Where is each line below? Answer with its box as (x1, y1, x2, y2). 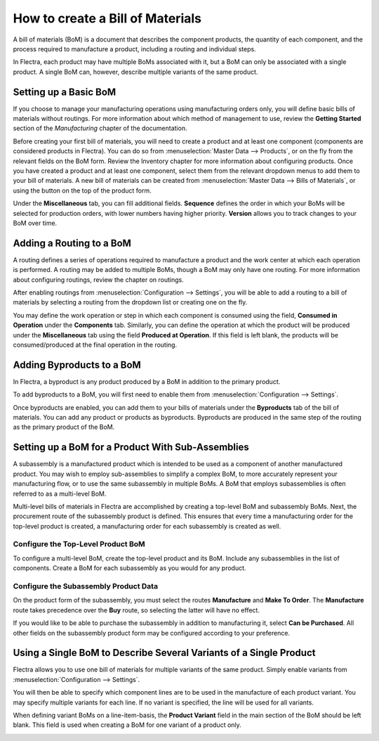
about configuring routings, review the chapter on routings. (13, 275, 184, 284)
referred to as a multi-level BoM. (13, 489, 107, 498)
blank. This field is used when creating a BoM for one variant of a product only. (13, 721, 241, 729)
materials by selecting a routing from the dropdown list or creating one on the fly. (13, 298, 248, 307)
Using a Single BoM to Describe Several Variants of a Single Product (13, 647, 316, 659)
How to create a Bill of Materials (13, 11, 202, 26)
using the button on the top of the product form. (13, 186, 152, 195)
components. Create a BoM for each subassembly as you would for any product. (13, 564, 246, 572)
